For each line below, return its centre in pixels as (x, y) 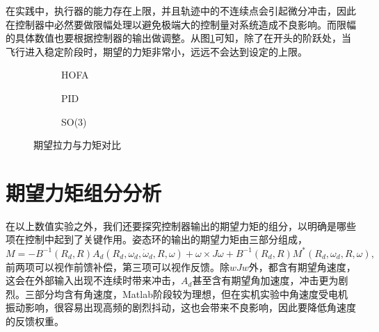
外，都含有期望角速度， (302, 266)
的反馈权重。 (35, 321)
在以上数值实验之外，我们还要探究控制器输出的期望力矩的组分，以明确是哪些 (181, 225)
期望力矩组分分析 (84, 192)
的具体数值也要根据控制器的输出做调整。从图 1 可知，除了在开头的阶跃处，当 (178, 38)
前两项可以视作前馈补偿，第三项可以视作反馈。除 (118, 266)
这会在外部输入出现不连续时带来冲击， (93, 280)
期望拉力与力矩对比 (77, 145)
